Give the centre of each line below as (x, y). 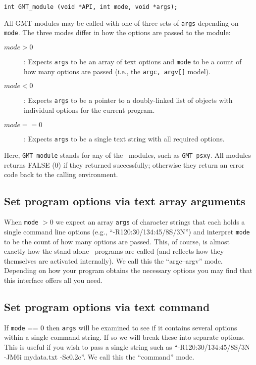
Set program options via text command (107, 306)
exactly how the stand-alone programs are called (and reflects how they (114, 251)
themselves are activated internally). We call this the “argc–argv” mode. (113, 260)
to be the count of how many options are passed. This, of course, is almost (117, 241)
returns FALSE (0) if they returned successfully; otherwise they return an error (124, 164)
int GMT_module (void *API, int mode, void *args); (91, 7)
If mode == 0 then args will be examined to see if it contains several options (121, 327)
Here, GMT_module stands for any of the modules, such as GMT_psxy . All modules (128, 155)
